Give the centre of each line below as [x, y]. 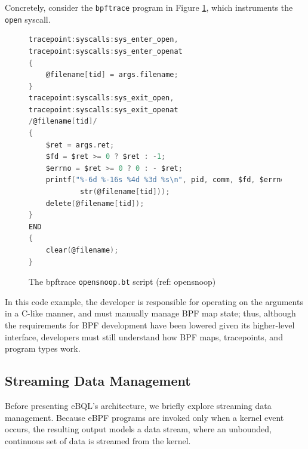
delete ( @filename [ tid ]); [95, 203]
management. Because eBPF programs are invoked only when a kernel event [144, 417]
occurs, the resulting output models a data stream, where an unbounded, [138, 429]
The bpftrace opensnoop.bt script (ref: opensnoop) [122, 282]
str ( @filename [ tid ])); [125, 192]
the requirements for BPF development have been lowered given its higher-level [150, 325]
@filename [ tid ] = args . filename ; [112, 75]
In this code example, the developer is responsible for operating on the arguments [154, 301]
